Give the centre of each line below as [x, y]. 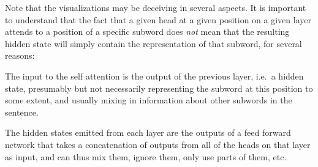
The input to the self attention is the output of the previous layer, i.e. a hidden [154, 76]
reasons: [20, 55]
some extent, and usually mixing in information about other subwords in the [149, 100]
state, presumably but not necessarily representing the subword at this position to [159, 88]
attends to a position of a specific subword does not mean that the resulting [147, 32]
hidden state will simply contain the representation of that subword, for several [153, 43]
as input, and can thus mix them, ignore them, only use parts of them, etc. [146, 156]
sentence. [22, 112]
